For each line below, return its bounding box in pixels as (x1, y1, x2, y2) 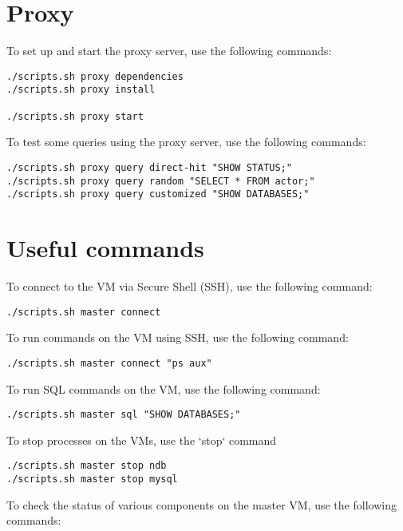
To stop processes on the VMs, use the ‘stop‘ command (6, 431, 277, 448)
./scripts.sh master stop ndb (6, 460, 167, 472)
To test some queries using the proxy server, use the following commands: (6, 133, 366, 150)
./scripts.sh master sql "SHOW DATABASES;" (6, 409, 241, 421)
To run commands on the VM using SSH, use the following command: (6, 329, 349, 346)
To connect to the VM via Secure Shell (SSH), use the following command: (6, 278, 373, 295)
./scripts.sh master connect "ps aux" (6, 357, 212, 369)
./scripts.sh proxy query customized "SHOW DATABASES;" (6, 188, 310, 200)
